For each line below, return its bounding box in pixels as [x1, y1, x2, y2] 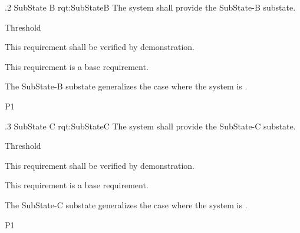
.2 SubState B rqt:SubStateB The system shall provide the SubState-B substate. [5, 1, 296, 13]
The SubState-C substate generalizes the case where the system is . [5, 198, 248, 211]
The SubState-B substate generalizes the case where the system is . [5, 80, 248, 92]
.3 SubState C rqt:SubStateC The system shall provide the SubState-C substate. [5, 119, 296, 132]
